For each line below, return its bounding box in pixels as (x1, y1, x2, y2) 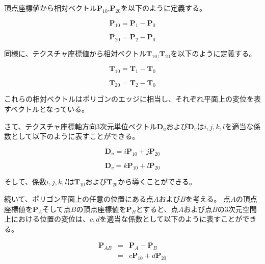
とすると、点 (136, 203, 178, 214)
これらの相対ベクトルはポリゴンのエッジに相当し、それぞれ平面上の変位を (4, 93, 254, 104)
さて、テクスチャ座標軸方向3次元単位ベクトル (4, 121, 157, 131)
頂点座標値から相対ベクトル (4, 3, 97, 13)
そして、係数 (4, 176, 46, 187)
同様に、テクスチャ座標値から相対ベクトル (4, 48, 147, 59)
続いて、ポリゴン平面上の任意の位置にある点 (4, 193, 153, 204)
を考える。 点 (185, 193, 231, 204)
